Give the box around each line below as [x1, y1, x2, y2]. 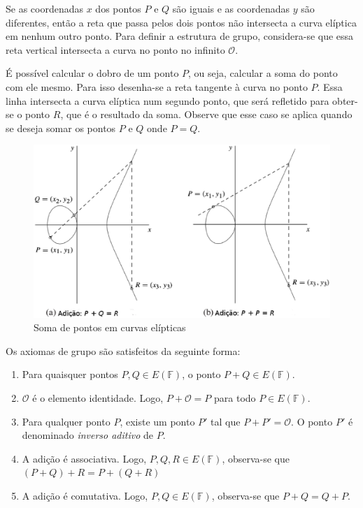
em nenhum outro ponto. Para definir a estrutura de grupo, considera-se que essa [6, 29, 354, 43]
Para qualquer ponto [22, 414, 111, 428]
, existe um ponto [120, 414, 195, 428]
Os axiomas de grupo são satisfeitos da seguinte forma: [6, 343, 241, 358]
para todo [214, 390, 256, 405]
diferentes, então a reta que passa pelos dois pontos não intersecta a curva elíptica [6, 15, 357, 29]
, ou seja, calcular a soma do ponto [188, 66, 338, 80]
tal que [211, 414, 241, 428]
